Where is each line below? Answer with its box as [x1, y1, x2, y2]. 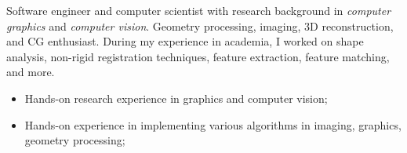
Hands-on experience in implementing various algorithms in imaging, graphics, [24, 116, 402, 133]
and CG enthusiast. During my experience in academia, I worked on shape [6, 33, 364, 49]
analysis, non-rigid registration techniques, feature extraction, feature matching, [6, 48, 390, 64]
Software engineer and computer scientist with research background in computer [6, 2, 391, 18]
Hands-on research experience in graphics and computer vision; [24, 89, 328, 106]
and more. [6, 64, 55, 80]
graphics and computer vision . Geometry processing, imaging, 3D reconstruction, [6, 17, 394, 34]
